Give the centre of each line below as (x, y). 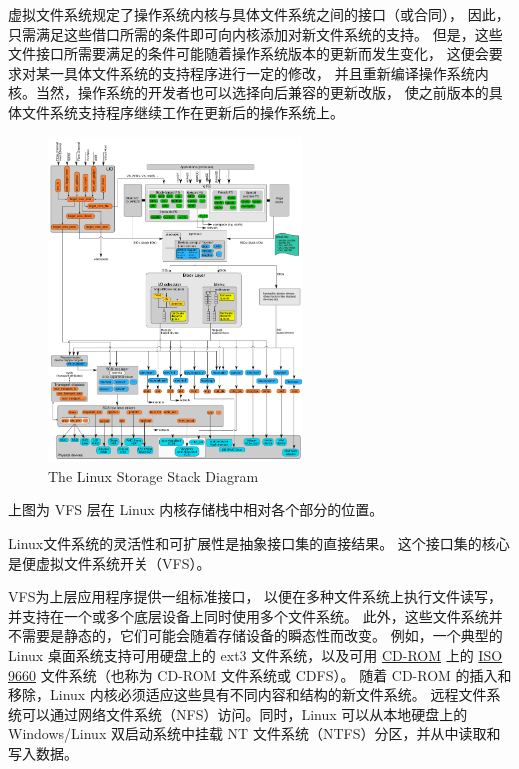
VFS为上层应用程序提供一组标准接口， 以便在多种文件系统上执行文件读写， (255, 596)
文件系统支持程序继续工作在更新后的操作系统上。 (182, 111)
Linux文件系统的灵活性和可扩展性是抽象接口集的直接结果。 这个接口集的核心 (259, 543)
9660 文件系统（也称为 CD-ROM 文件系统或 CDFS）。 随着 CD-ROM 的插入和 (260, 674)
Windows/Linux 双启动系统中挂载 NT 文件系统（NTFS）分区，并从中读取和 (254, 733)
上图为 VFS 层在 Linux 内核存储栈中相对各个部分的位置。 (196, 509)
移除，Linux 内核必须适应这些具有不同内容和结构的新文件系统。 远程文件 (247, 694)
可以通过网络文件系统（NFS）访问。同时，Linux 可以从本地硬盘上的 (244, 713)
